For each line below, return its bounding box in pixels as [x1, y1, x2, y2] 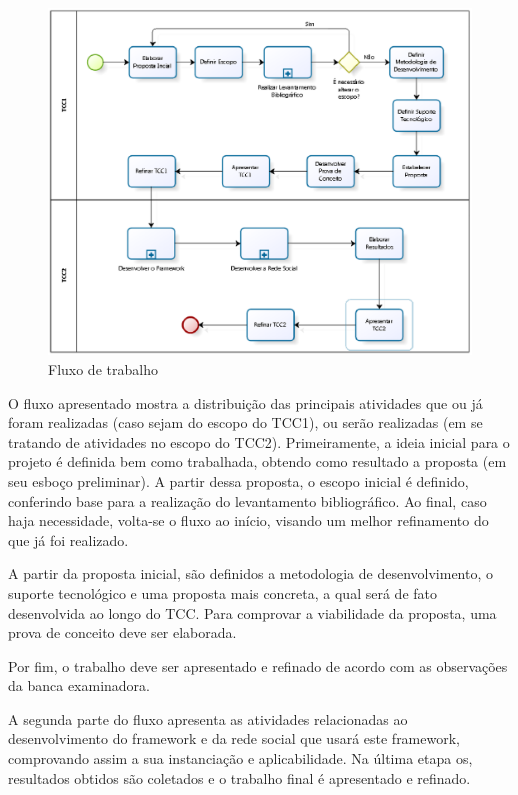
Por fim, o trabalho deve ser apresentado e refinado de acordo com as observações [8, 655, 508, 676]
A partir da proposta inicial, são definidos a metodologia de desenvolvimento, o [8, 563, 493, 584]
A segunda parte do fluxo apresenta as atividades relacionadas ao [8, 708, 408, 729]
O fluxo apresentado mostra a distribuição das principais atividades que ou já [8, 392, 483, 413]
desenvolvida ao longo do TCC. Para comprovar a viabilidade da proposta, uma [8, 602, 497, 623]
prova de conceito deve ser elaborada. [8, 622, 237, 643]
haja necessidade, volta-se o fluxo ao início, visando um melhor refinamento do [8, 510, 489, 531]
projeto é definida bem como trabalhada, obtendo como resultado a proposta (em [8, 451, 507, 472]
